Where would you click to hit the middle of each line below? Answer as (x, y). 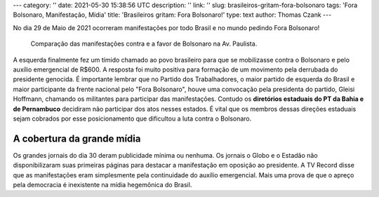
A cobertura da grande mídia (77, 138)
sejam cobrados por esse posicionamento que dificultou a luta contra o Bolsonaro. (132, 118)
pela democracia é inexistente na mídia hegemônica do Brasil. (102, 184)
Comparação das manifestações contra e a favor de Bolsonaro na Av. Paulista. (144, 44)
